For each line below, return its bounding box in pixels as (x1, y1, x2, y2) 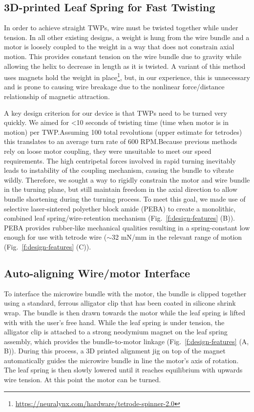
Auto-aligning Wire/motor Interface (4, 265, 190, 280)
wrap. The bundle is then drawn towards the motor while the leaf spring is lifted (4, 307, 246, 317)
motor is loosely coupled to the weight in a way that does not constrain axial (4, 41, 234, 52)
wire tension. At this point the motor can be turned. (4, 374, 161, 385)
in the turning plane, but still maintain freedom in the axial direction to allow (4, 184, 237, 194)
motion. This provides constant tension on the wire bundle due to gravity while (4, 51, 242, 61)
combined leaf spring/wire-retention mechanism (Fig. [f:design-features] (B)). (4, 213, 235, 223)
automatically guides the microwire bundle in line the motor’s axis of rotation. (4, 355, 239, 365)
